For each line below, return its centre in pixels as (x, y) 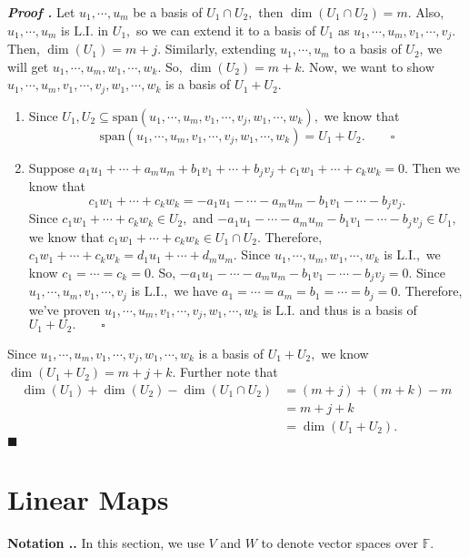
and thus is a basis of (358, 309)
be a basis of (168, 12)
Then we (436, 167)
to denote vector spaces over (340, 542)
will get (28, 66)
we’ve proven (65, 309)
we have (196, 291)
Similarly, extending (220, 49)
